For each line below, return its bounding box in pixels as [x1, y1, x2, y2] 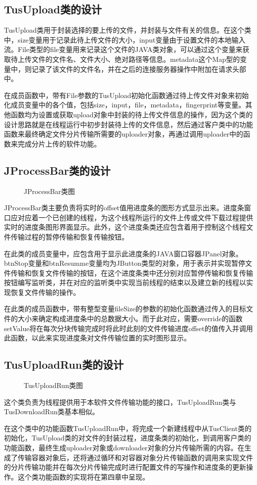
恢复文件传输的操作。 [10, 287, 80, 297]
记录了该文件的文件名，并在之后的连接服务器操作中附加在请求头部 [31, 63, 246, 74]
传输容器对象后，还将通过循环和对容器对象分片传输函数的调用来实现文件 [17, 452, 253, 462]
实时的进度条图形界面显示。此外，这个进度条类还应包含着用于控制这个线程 [4, 222, 246, 232]
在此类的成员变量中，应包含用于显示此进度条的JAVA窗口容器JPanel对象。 [4, 248, 243, 258]
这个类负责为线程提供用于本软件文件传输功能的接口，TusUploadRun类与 [4, 396, 236, 407]
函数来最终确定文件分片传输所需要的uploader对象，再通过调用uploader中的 [4, 129, 243, 139]
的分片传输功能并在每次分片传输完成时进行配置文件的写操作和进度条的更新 [4, 462, 246, 472]
